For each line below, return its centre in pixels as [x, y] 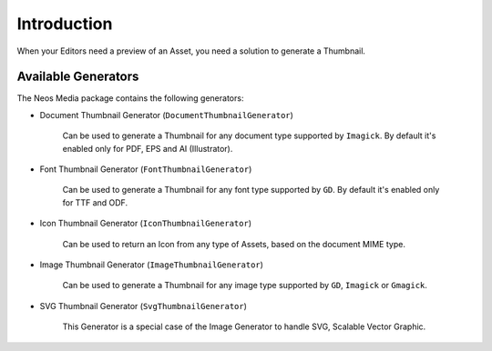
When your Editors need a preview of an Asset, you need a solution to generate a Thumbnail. [191, 51]
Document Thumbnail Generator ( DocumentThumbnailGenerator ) [166, 115]
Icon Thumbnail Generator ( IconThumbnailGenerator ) [146, 224]
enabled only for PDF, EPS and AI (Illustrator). [148, 148]
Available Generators [78, 77]
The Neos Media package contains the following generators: [130, 98]
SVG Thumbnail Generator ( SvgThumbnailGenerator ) [143, 306]
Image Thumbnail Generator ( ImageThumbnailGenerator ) [152, 265]
